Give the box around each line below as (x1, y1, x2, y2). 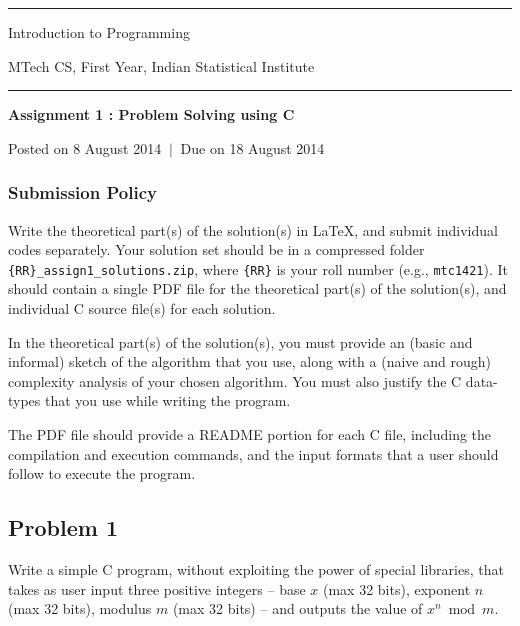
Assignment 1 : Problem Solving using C (8, 104, 295, 125)
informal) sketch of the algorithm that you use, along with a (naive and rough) (8, 351, 491, 372)
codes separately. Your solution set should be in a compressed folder (8, 239, 425, 260)
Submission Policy (8, 180, 157, 205)
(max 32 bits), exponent (323, 578, 471, 599)
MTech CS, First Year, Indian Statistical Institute (8, 55, 315, 76)
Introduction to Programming (8, 22, 190, 42)
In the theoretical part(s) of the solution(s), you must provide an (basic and (8, 331, 473, 352)
